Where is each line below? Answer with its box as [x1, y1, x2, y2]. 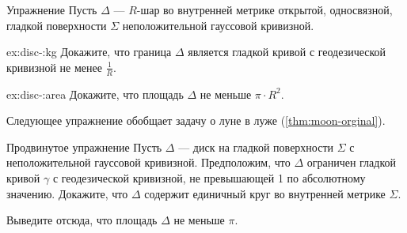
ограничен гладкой [306, 154, 397, 171]
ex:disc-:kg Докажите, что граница [6, 43, 172, 60]
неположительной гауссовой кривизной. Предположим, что [6, 154, 291, 171]
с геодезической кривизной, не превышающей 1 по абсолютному [52, 169, 366, 186]
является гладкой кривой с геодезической [188, 43, 386, 60]
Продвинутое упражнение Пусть [6, 138, 162, 155]
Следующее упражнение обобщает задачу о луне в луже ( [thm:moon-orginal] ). [6, 112, 386, 129]
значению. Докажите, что [6, 185, 128, 201]
